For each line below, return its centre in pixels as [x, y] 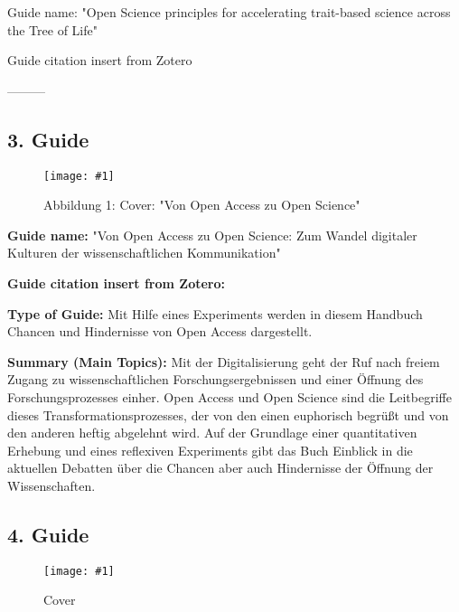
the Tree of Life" [52, 29]
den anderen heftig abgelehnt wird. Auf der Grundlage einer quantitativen [212, 433]
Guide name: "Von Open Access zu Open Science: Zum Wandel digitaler [212, 235]
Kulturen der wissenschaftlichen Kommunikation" [144, 253]
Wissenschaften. [52, 485]
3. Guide [48, 139]
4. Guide [48, 534]
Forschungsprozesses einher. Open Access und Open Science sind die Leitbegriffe [229, 396]
